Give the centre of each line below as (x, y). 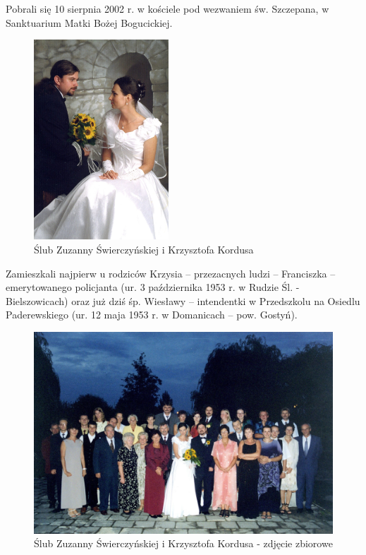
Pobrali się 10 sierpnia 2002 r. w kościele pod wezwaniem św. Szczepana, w (167, 8)
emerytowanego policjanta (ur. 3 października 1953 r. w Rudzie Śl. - (153, 287)
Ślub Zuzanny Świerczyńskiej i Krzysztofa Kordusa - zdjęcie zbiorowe (183, 543)
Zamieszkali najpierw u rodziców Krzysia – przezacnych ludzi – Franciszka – (171, 273)
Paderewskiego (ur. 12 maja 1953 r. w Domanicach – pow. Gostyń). (152, 315)
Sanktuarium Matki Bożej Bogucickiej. (89, 22)
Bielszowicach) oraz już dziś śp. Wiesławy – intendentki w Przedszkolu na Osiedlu (183, 300)
